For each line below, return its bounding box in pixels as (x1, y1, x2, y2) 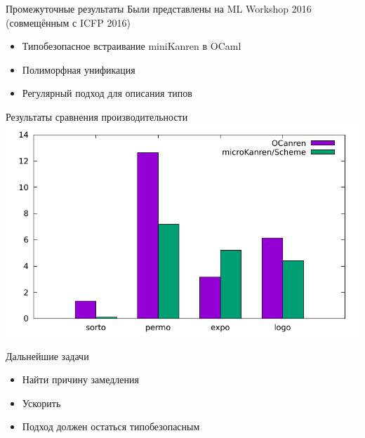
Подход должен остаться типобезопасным (22, 419, 200, 434)
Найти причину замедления (22, 372, 139, 387)
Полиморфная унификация (22, 62, 135, 77)
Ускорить (22, 395, 61, 410)
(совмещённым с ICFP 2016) (6, 15, 131, 29)
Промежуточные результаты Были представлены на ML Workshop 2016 (6, 1, 312, 15)
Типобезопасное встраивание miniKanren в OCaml (22, 39, 241, 53)
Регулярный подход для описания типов (22, 86, 192, 100)
